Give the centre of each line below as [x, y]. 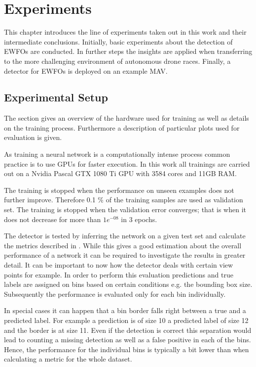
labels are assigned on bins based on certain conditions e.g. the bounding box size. [128, 284]
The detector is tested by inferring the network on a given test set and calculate [125, 236]
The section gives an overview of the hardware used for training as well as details [127, 118]
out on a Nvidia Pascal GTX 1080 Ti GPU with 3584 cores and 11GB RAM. [120, 173]
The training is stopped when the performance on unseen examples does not [119, 190]
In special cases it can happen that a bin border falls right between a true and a [125, 310]
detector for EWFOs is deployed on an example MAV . [86, 70]
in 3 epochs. [139, 219]
